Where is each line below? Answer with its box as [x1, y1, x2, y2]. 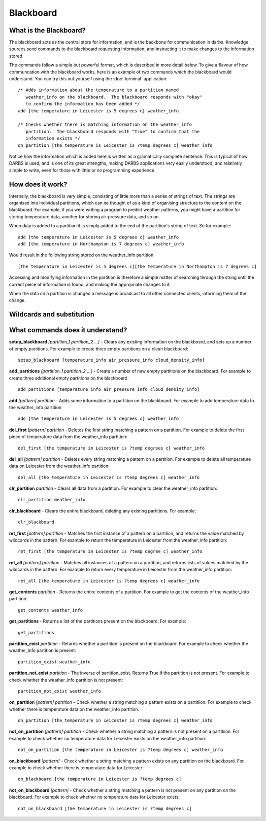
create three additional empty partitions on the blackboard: [9, 375, 129, 381]
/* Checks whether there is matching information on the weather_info [18, 122, 192, 128]
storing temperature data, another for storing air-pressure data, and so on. [9, 213, 160, 219]
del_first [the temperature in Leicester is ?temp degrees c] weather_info [18, 445, 205, 451]
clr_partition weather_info [18, 497, 86, 503]
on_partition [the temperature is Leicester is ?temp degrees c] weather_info [18, 142, 213, 148]
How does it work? [9, 180, 67, 188]
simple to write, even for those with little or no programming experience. [9, 167, 156, 173]
